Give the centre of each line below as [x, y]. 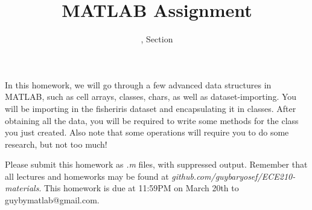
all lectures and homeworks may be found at [87, 176]
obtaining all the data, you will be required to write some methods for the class [152, 120]
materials [22, 188]
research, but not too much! [56, 144]
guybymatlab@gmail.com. [52, 200]
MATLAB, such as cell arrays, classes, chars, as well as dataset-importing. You [151, 97]
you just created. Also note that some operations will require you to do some [147, 132]
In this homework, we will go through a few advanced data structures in [138, 84]
